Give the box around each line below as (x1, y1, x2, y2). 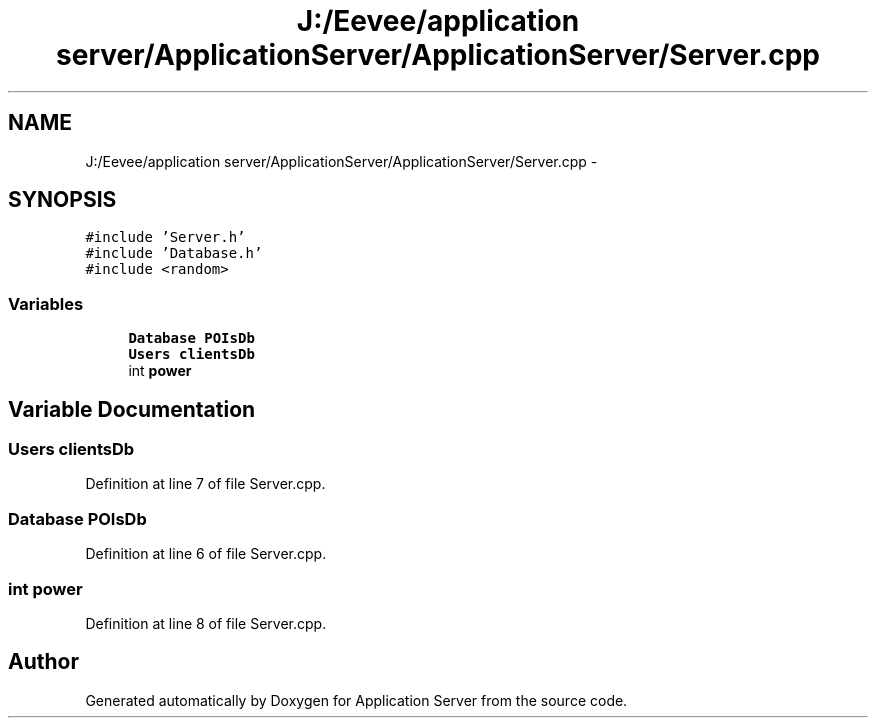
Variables (8, 293, 84, 314)
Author (8, 649, 79, 675)
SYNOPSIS (8, 187, 117, 213)
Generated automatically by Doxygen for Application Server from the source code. (85, 691, 628, 709)
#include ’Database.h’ (85, 245, 263, 262)
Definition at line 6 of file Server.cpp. (85, 545, 327, 563)
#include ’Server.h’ (85, 229, 246, 246)
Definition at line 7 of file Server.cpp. (85, 475, 326, 493)
